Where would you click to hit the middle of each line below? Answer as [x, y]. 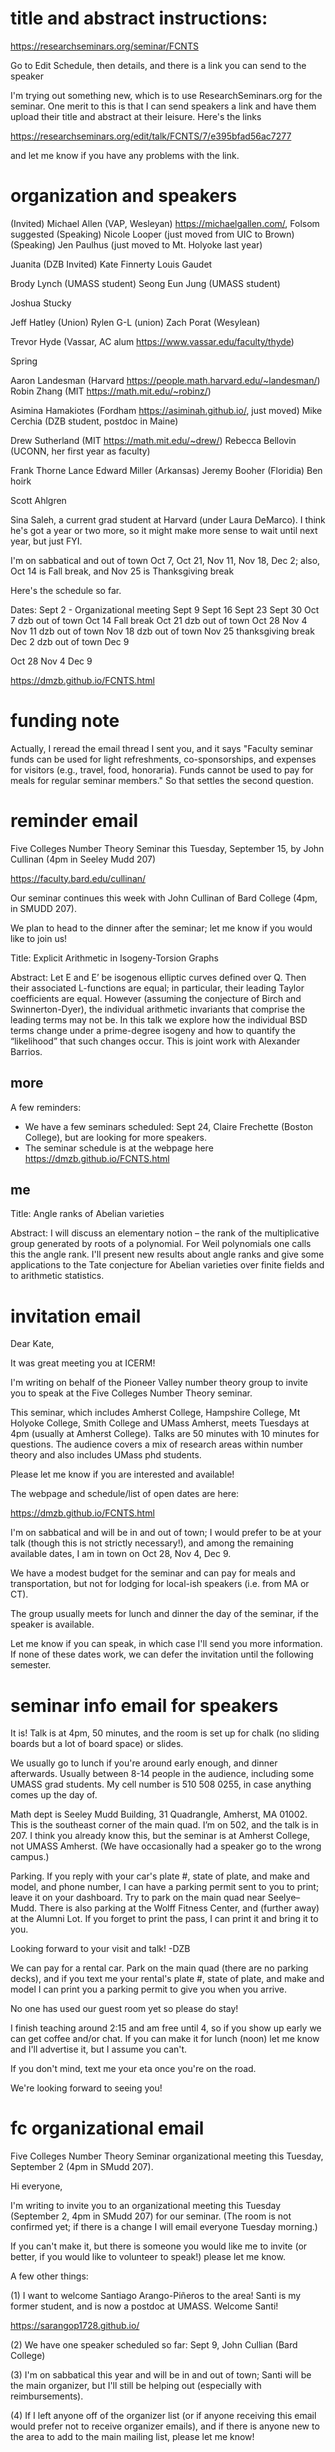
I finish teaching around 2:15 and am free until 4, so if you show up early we [166, 2028]
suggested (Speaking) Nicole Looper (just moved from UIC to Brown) [152, 234]
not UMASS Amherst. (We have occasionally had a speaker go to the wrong [166, 1846]
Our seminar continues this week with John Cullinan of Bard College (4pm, [164, 898]
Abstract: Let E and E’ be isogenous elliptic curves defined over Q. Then [158, 977]
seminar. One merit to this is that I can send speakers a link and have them [163, 106]
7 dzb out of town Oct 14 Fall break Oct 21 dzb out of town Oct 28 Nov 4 [159, 620]
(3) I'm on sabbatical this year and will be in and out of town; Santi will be [161, 2375]
